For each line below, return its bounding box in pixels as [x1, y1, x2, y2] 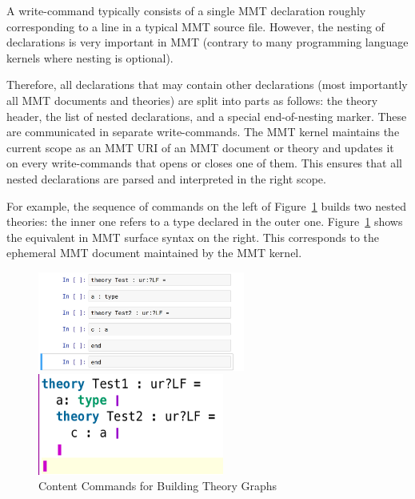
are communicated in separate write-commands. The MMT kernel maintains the [6, 123, 400, 140]
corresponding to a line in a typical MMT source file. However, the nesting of [6, 18, 385, 34]
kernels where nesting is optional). [6, 49, 174, 66]
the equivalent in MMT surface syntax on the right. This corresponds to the [6, 228, 380, 245]
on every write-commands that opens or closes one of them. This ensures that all [6, 155, 402, 171]
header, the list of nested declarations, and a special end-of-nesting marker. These [6, 107, 407, 124]
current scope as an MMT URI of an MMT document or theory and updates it [6, 139, 394, 155]
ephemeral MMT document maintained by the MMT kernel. [6, 244, 302, 261]
